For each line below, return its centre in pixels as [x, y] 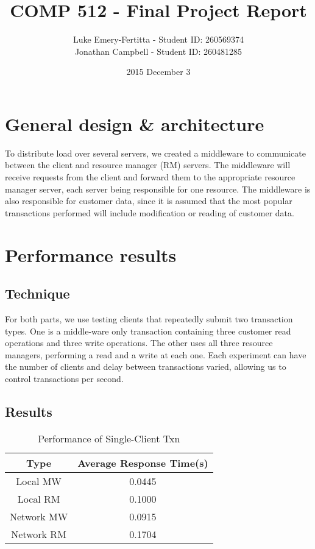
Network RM [39, 534]
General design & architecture [135, 123]
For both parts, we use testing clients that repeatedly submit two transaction [149, 318]
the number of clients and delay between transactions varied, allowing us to [146, 367]
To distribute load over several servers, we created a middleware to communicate [156, 153]
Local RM [39, 498]
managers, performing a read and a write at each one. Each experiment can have [156, 354]
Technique [37, 293]
